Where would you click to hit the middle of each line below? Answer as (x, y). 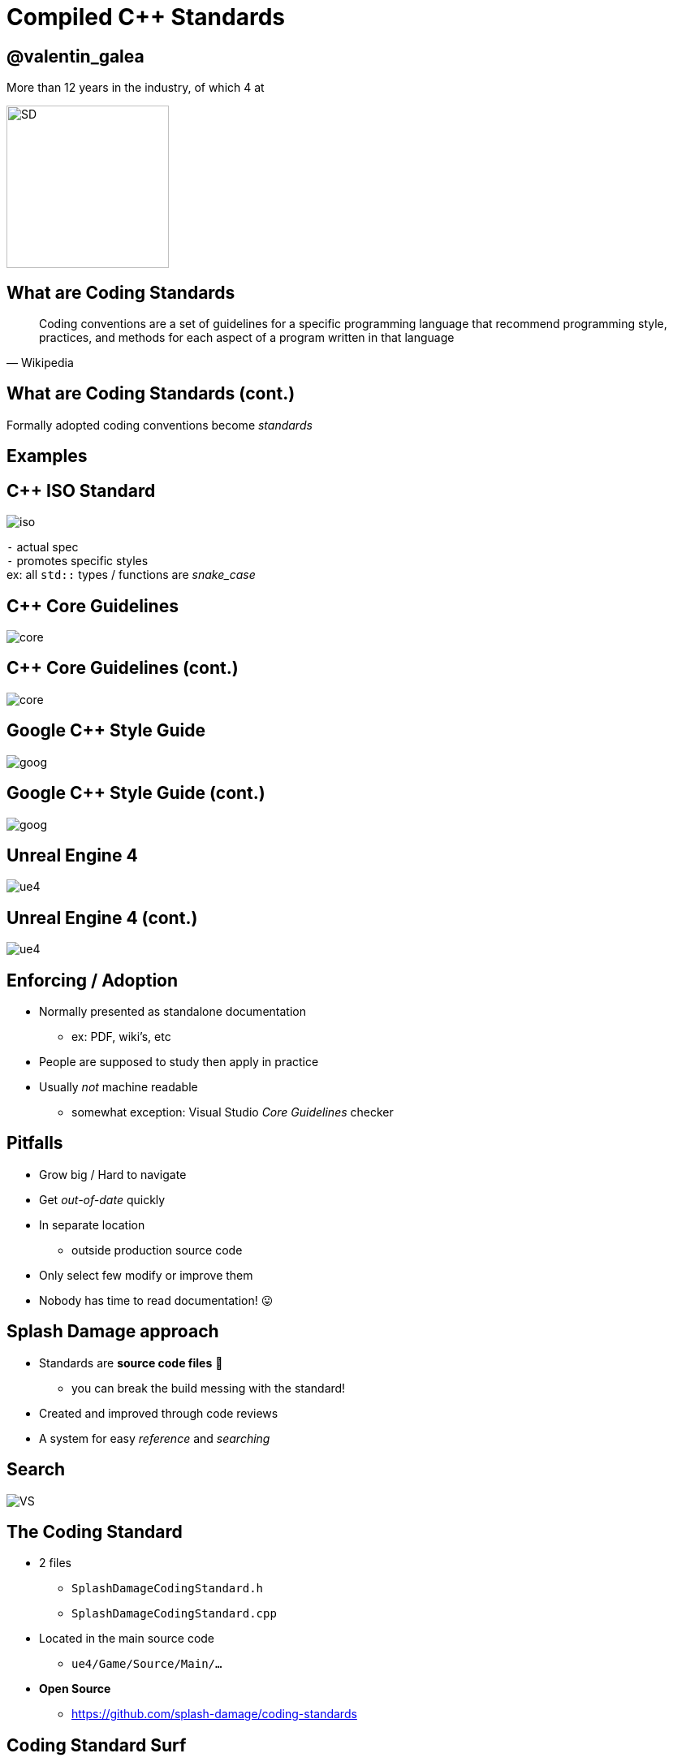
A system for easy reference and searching (155, 1438)
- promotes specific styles (78, 561)
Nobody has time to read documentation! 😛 (156, 1300)
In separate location (92, 1224)
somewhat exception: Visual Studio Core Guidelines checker (233, 1112)
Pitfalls (35, 1143)
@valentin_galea (75, 56)
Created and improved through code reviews (159, 1413)
